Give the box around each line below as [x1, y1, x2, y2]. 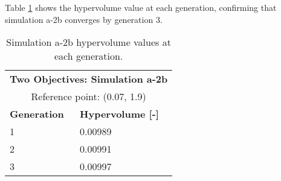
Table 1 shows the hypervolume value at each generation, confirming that [5, 1, 277, 13]
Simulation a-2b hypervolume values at [6, 35, 171, 49]
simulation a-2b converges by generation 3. [5, 13, 163, 25]
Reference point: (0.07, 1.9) [31, 89, 146, 104]
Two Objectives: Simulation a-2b [10, 72, 168, 86]
